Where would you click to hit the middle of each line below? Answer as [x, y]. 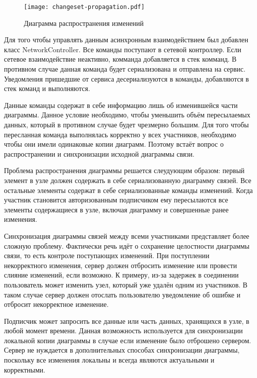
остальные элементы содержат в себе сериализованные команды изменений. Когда [128, 190]
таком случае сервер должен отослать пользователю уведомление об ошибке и [122, 294]
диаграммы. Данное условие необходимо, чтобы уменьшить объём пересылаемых [127, 115]
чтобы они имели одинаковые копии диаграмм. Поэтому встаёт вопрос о [114, 144]
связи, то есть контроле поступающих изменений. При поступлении [107, 255]
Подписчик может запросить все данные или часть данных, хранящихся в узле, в [127, 321]
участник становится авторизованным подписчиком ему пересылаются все [116, 200]
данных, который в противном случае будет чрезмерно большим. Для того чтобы [127, 124]
